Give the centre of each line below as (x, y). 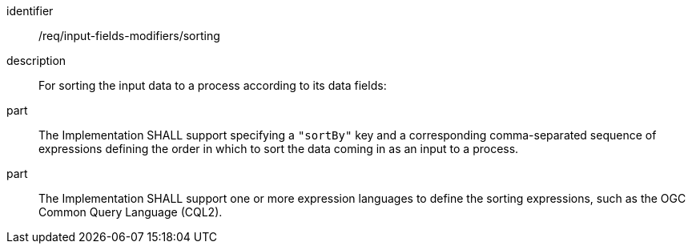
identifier (30, 11)
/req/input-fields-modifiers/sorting (129, 36)
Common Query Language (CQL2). (131, 212)
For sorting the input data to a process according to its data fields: (213, 85)
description (36, 60)
